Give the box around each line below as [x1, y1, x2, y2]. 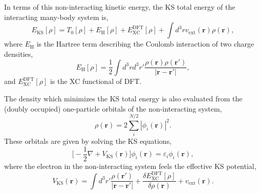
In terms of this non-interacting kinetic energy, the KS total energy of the [4, 2, 235, 12]
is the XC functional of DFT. [50, 76, 142, 87]
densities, [4, 48, 33, 59]
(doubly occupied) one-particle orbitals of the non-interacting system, [4, 103, 222, 114]
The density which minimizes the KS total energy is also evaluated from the [4, 93, 243, 104]
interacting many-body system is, [4, 11, 109, 22]
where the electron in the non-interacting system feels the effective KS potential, [4, 161, 256, 171]
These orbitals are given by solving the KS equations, [4, 136, 172, 146]
